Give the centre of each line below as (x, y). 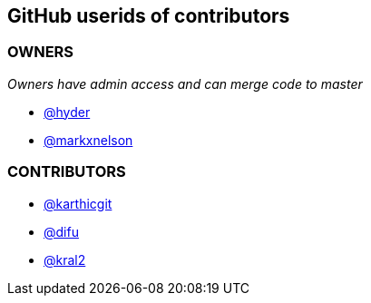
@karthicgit (78, 203)
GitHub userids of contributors (149, 16)
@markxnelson (88, 140)
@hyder (67, 112)
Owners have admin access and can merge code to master (185, 83)
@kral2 (65, 259)
